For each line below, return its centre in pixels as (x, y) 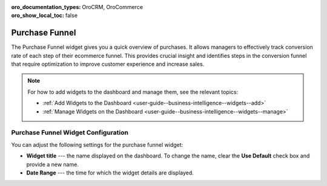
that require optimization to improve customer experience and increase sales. (108, 64)
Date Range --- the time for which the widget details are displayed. (110, 173)
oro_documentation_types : (46, 7)
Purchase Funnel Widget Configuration (70, 133)
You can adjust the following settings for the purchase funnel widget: (97, 144)
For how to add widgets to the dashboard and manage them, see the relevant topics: (133, 92)
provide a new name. (52, 164)
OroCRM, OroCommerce (113, 7)
